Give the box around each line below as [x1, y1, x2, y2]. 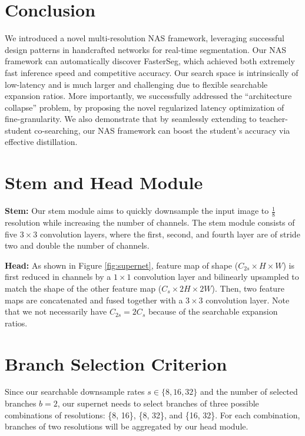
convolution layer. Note [205, 293, 290, 306]
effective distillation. [5, 136, 78, 148]
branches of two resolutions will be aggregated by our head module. [5, 420, 248, 432]
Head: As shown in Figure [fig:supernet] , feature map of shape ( [5, 259, 238, 271]
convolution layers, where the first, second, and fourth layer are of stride [39, 227, 300, 240]
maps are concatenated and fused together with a [5, 293, 183, 306]
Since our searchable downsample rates [5, 385, 145, 398]
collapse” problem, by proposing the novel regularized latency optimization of [5, 101, 284, 113]
